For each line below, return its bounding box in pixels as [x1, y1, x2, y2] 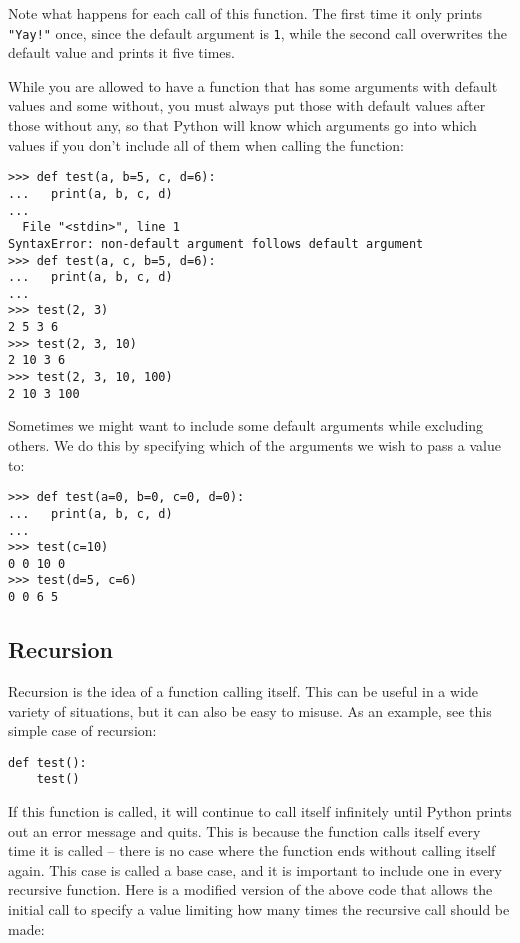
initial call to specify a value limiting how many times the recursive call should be [8, 899, 510, 920]
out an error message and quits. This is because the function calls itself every [8, 820, 481, 841]
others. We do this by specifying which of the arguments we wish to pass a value [8, 435, 501, 455]
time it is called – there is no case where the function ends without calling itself [8, 840, 496, 861]
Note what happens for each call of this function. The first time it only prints [8, 3, 483, 23]
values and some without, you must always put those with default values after [8, 95, 486, 116]
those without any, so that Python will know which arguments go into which [8, 115, 477, 136]
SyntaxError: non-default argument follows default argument [8, 236, 424, 251]
